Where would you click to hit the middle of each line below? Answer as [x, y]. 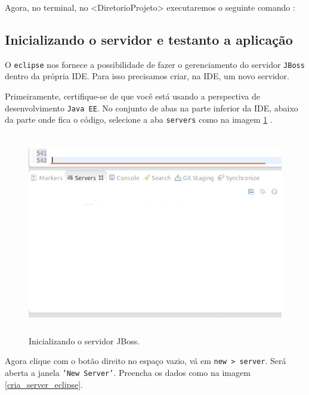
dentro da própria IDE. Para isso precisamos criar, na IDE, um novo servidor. [147, 76]
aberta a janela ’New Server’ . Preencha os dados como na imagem [128, 373]
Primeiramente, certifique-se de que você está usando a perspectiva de [132, 96]
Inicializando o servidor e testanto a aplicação [149, 39]
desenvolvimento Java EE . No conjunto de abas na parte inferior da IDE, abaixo [152, 108]
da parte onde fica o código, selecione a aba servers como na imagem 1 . [139, 119]
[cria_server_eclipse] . [44, 384]
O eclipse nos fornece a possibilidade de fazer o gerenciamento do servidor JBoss [155, 64]
